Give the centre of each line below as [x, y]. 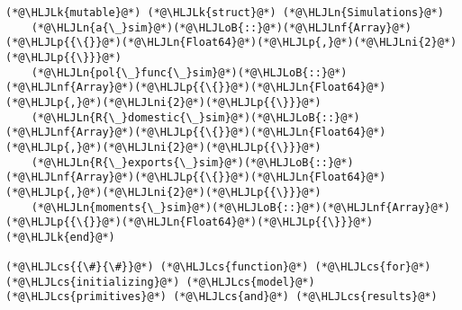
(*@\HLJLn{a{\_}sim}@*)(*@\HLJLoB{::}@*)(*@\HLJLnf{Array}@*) [222, 27]
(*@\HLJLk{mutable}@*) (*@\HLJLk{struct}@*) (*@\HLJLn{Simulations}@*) [225, 13]
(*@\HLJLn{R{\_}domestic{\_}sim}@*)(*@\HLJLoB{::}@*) [195, 117]
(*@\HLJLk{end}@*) [60, 237]
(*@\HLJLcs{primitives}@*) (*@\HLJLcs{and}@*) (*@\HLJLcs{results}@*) [222, 297]
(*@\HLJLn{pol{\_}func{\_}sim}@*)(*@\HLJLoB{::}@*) [189, 72]
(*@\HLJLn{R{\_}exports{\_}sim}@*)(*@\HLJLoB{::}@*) [192, 162]
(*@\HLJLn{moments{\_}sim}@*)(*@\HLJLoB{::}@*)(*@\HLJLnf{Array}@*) [240, 207]
